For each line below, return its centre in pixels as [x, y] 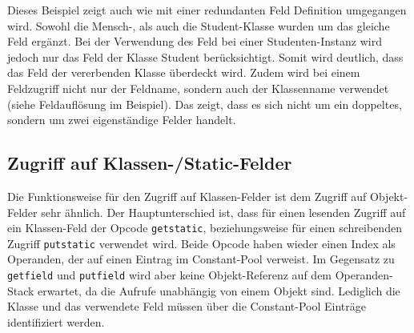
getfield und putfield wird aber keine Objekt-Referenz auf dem [170, 275]
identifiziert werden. [56, 321]
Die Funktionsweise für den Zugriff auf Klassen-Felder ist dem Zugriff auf [187, 196]
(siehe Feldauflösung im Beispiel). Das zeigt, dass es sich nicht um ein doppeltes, [205, 104]
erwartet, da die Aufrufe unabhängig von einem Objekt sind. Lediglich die [219, 290]
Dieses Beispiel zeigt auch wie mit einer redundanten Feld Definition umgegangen [207, 10]
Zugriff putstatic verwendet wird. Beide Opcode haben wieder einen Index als [201, 243]
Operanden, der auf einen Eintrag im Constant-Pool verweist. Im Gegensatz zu [201, 259]
